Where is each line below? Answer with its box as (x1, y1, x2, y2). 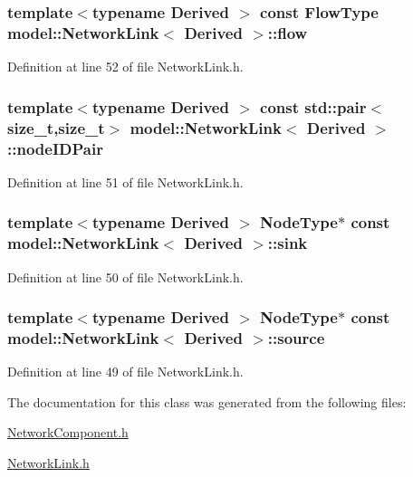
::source (267, 326, 325, 348)
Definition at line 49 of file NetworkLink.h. (7, 362, 244, 381)
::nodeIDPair (7, 137, 103, 159)
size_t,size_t (7, 116, 105, 138)
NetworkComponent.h (7, 423, 129, 442)
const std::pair (260, 95, 367, 118)
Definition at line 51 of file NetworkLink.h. (7, 172, 244, 191)
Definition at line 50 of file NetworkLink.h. (7, 267, 244, 286)
